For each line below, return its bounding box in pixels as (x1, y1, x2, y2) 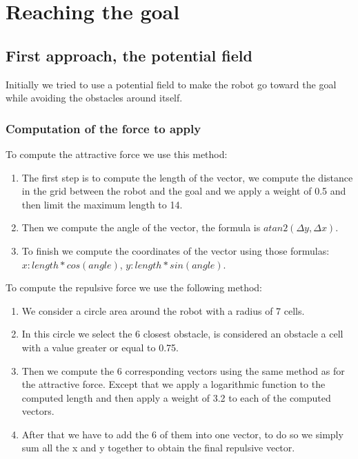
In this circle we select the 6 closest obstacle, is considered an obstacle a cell (21, 326, 344, 341)
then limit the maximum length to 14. (21, 197, 183, 211)
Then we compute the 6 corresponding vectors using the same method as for (21, 363, 345, 378)
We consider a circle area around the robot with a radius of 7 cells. (21, 303, 305, 318)
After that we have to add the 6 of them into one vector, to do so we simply (21, 427, 344, 441)
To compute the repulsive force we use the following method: (6, 280, 262, 295)
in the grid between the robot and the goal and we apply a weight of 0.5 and (21, 184, 346, 198)
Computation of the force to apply (6, 119, 201, 137)
